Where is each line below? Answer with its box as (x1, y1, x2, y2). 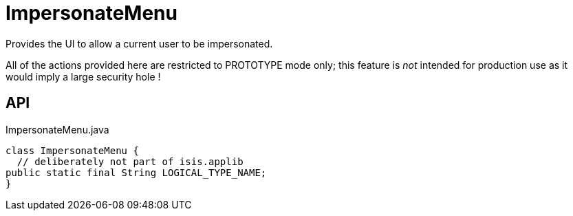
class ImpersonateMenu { (6, 144, 139, 156)
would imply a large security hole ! (6, 70, 161, 83)
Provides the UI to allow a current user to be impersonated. (6, 37, 273, 50)
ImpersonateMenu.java (6, 123, 109, 136)
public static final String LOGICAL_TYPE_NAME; (6, 166, 267, 178)
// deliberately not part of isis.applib (17, 155, 244, 167)
